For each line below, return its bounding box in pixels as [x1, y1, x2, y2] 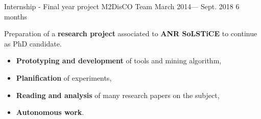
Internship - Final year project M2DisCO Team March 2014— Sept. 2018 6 [4, 1, 240, 11]
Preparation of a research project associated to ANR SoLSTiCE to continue [4, 28, 257, 39]
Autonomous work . [16, 107, 84, 117]
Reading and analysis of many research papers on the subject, [16, 89, 220, 100]
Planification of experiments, [16, 72, 112, 83]
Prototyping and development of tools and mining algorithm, [16, 55, 222, 66]
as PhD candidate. [4, 38, 62, 49]
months [4, 11, 27, 21]
